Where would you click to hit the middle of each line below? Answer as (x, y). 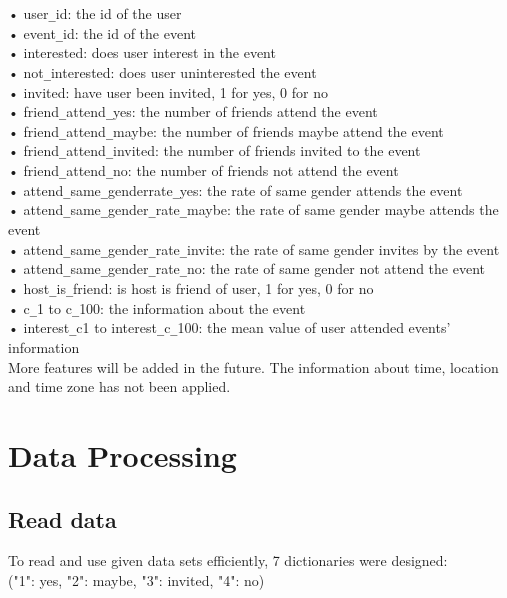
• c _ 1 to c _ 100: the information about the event (157, 307)
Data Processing (122, 454)
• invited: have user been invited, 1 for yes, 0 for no (168, 91)
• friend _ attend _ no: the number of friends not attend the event (203, 170)
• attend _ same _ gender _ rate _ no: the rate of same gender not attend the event (247, 268)
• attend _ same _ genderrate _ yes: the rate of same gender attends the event (235, 189)
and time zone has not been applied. (119, 386)
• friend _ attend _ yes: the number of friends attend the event (193, 111)
